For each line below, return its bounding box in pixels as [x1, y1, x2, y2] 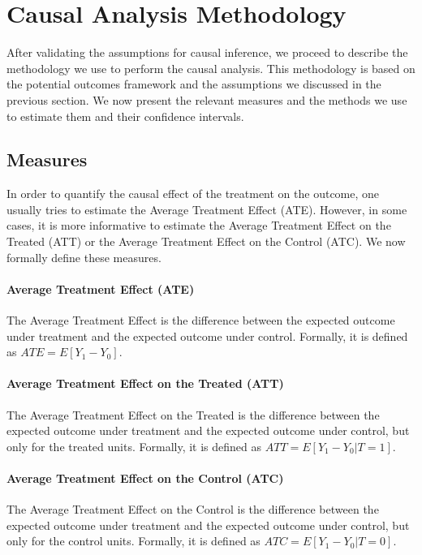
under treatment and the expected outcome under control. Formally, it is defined [6, 327, 408, 344]
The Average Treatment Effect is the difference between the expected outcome [6, 312, 395, 329]
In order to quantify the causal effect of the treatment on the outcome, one [6, 185, 380, 202]
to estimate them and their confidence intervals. [6, 107, 244, 124]
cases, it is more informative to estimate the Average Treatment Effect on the [6, 217, 391, 234]
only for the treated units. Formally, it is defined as [6, 437, 262, 454]
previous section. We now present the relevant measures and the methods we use [6, 91, 407, 108]
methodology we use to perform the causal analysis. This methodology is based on [6, 59, 416, 76]
